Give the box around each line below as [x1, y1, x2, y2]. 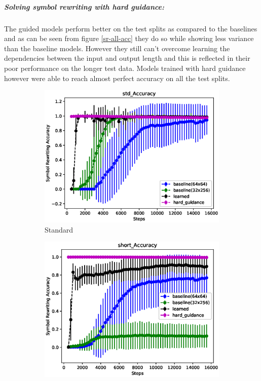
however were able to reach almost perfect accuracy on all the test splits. [4, 72, 230, 83]
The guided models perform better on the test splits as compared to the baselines [4, 23, 257, 33]
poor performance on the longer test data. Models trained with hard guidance [4, 62, 246, 73]
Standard [45, 224, 73, 235]
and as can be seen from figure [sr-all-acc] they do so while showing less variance [4, 33, 254, 44]
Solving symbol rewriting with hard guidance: [4, 1, 165, 12]
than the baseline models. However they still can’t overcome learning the [4, 43, 230, 53]
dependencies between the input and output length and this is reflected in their [4, 53, 250, 63]
